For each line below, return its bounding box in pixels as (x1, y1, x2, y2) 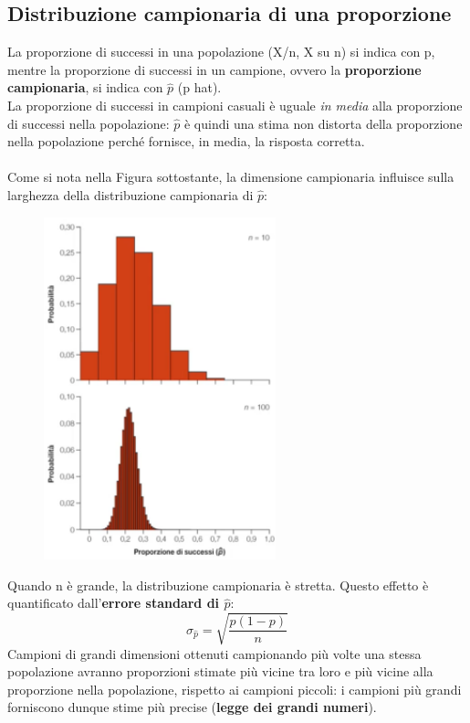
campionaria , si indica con (7, 78, 163, 97)
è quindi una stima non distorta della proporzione (183, 113, 463, 133)
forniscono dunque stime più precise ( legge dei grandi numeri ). (7, 697, 377, 717)
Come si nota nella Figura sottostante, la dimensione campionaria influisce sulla (7, 167, 454, 186)
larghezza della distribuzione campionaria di (7, 185, 254, 204)
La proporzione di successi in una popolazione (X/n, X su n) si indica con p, (7, 42, 435, 61)
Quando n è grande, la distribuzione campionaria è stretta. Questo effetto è (7, 575, 429, 594)
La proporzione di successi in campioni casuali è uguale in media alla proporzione (7, 95, 463, 114)
